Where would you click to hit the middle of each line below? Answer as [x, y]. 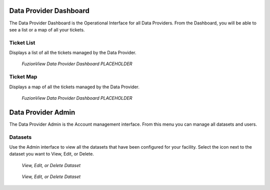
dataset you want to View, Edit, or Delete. [52, 154]
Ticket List [22, 42]
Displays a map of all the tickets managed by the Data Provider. [74, 87]
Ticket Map [23, 77]
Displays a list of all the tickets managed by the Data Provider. [73, 53]
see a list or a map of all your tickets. [47, 29]
